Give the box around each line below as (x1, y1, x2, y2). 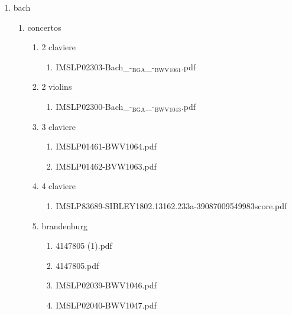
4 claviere (41, 180, 76, 192)
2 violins (41, 80, 72, 93)
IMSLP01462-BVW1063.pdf (56, 160, 157, 172)
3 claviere (41, 120, 76, 132)
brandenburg (41, 219, 87, 232)
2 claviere (41, 41, 76, 53)
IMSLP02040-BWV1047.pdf (56, 298, 157, 311)
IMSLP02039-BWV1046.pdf (56, 279, 157, 291)
